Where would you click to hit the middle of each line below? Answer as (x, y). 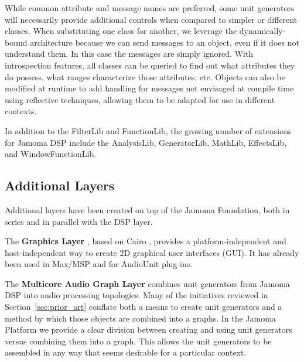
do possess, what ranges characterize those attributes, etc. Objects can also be (145, 76)
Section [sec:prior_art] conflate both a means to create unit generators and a (144, 307)
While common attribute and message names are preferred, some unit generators (150, 8)
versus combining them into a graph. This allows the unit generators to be (138, 341)
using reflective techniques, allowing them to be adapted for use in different (140, 99)
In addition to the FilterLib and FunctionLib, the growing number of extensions (148, 130)
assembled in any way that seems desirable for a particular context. (126, 352)
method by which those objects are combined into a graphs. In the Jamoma (140, 318)
